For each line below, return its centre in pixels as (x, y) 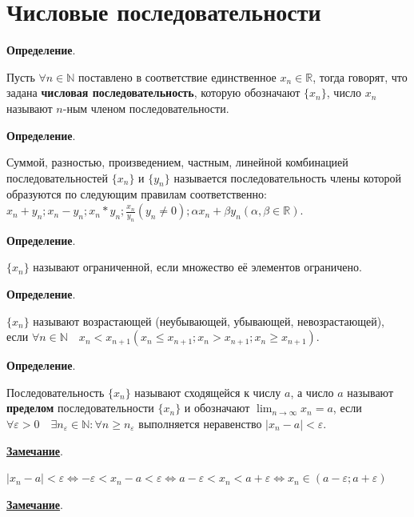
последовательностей (58, 177)
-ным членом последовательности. (146, 108)
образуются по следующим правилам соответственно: (137, 194)
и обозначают (217, 408)
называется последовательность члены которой (288, 177)
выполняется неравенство (200, 424)
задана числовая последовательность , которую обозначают (153, 92)
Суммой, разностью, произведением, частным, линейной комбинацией (177, 162)
